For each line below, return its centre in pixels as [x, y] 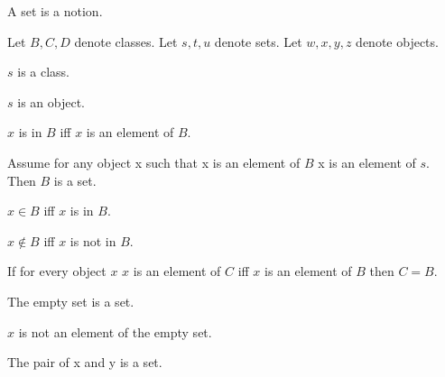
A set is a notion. [55, 11]
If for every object [57, 271]
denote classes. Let [126, 41]
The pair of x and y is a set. [85, 362]
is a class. [44, 72]
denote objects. [397, 41]
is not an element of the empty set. [115, 331]
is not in [93, 240]
